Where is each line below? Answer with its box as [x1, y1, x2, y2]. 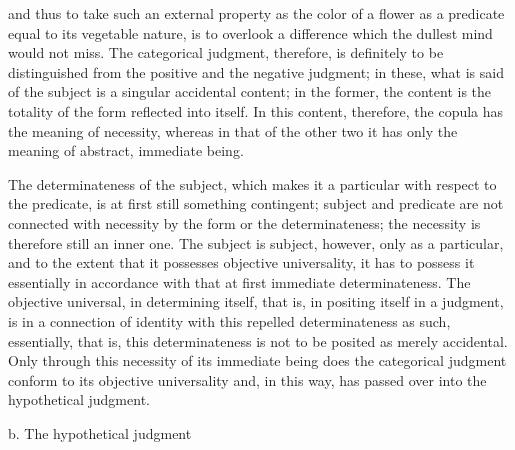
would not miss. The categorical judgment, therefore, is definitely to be [8, 42, 444, 63]
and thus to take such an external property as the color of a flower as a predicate [8, 3, 505, 23]
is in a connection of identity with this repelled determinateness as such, [8, 310, 451, 331]
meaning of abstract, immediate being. [8, 140, 244, 161]
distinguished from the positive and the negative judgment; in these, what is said [8, 61, 504, 82]
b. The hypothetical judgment [8, 422, 192, 443]
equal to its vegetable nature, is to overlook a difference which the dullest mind [8, 22, 493, 43]
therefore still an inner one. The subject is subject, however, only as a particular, [8, 232, 504, 253]
